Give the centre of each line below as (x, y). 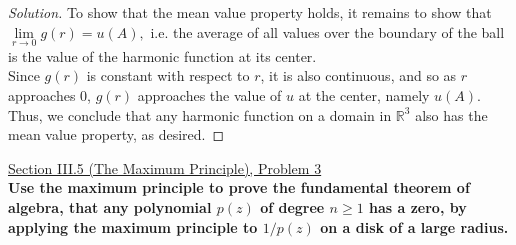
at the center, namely (364, 95)
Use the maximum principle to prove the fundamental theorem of (239, 187)
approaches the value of (209, 95)
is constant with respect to (168, 75)
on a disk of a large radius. (414, 226)
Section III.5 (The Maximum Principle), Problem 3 (165, 167)
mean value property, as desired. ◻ (116, 134)
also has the (451, 114)
